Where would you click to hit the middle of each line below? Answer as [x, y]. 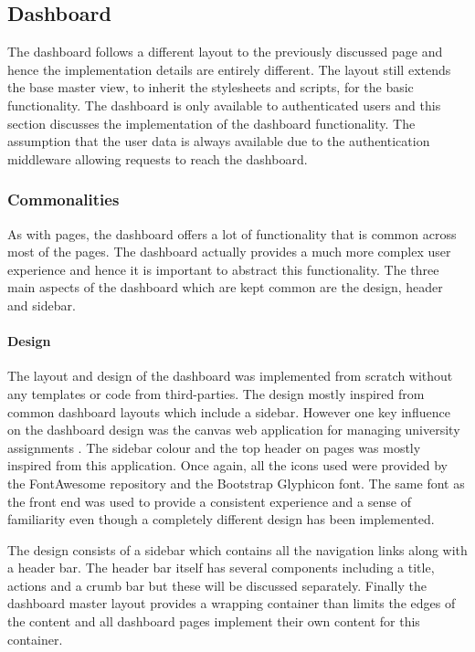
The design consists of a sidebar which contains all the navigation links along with [237, 549]
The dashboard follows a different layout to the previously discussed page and [225, 52]
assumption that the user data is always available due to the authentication [219, 141]
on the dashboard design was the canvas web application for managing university [234, 430]
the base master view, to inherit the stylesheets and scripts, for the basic [211, 87]
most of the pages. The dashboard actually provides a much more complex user [229, 252]
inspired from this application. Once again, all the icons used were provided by [227, 465]
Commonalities [63, 200]
